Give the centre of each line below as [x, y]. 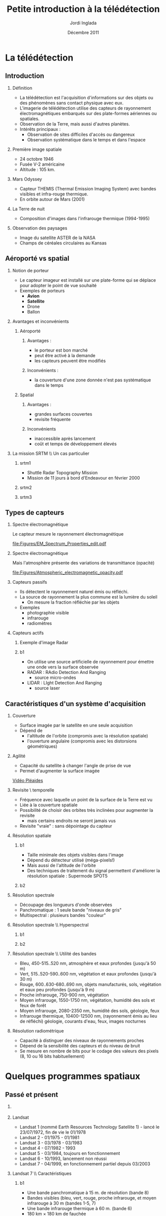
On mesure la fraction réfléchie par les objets [73, 602]
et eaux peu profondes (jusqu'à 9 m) [57, 990]
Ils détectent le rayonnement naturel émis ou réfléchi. [74, 592]
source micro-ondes [55, 677]
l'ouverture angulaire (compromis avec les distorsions [82, 741]
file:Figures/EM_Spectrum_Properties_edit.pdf [59, 544]
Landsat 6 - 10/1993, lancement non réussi [63, 1158]
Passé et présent [32, 1094]
